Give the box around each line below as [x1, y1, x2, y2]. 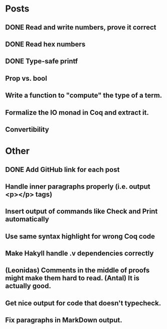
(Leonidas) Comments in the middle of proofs [5, 266, 150, 275]
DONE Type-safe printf [5, 57, 78, 66]
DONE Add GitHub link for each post [5, 165, 120, 174]
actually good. [5, 282, 51, 290]
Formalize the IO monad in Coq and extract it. [5, 108, 149, 117]
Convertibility [5, 125, 49, 133]
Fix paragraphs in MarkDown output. [5, 316, 122, 324]
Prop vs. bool [5, 74, 48, 83]
